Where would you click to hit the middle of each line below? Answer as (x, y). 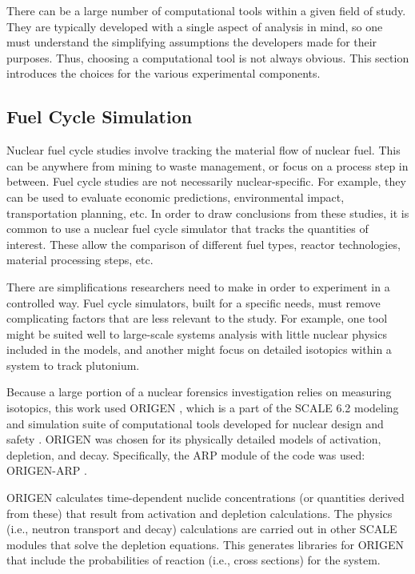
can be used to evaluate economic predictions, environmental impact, (176, 197)
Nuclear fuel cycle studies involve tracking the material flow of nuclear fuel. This (204, 150)
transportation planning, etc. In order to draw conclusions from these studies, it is (208, 213)
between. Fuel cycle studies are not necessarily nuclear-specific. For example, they (206, 181)
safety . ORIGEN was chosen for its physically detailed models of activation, (194, 439)
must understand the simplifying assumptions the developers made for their (192, 42)
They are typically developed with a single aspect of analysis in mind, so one (195, 26)
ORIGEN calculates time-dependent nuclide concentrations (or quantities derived (206, 498)
